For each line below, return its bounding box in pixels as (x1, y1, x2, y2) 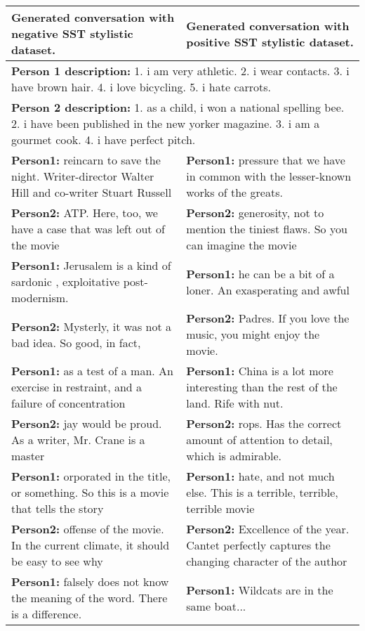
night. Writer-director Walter (11, 168, 154, 184)
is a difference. (11, 606, 82, 622)
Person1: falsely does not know (11, 573, 169, 590)
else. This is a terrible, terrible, (186, 484, 338, 500)
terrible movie (186, 500, 255, 516)
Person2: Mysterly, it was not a (11, 318, 171, 334)
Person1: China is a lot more (186, 363, 333, 379)
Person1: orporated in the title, (11, 468, 171, 484)
